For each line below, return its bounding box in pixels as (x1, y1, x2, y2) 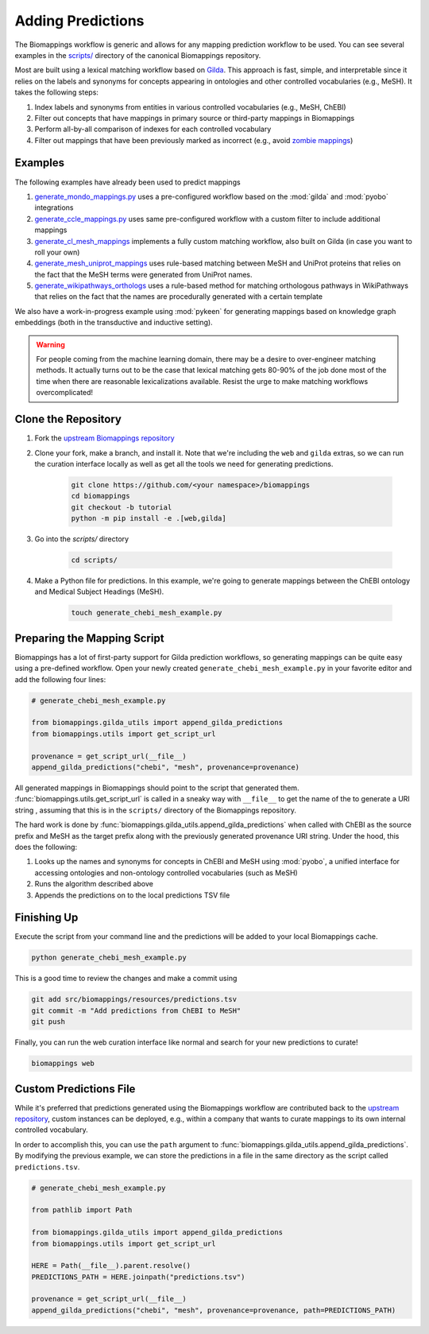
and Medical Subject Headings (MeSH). (34, 587, 164, 596)
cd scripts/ (71, 556, 118, 564)
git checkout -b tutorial (71, 502, 172, 512)
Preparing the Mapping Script (14, 631, 164, 645)
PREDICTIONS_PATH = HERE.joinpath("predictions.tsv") (31, 1272, 245, 1282)
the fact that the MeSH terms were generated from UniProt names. (34, 270, 253, 279)
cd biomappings (71, 491, 130, 501)
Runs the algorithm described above (34, 879, 154, 889)
